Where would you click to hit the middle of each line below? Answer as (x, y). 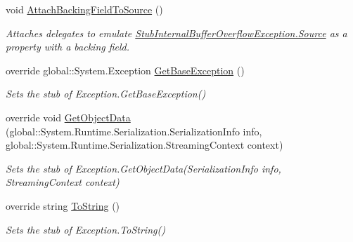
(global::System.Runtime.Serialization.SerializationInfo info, (134, 131)
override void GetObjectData (68, 117)
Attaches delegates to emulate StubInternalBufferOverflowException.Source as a (176, 33)
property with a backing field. (68, 47)
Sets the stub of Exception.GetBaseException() (106, 94)
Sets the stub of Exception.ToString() (85, 229)
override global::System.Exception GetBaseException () (125, 70)
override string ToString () (63, 205)
